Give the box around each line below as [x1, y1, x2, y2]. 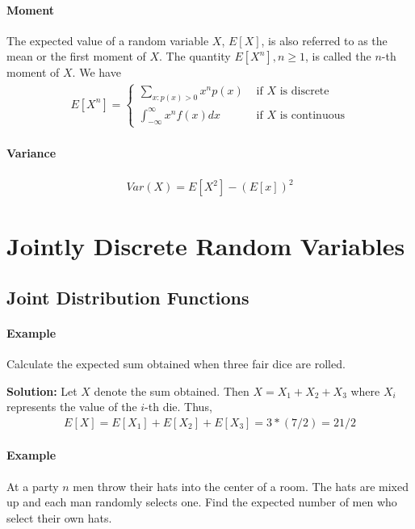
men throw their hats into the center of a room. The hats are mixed [73, 477, 409, 494]
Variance [6, 145, 57, 162]
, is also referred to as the [261, 31, 388, 48]
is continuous [279, 109, 345, 121]
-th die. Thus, [145, 398, 212, 415]
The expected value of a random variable [6, 31, 209, 48]
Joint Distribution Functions [6, 284, 249, 309]
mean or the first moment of [6, 48, 146, 65]
